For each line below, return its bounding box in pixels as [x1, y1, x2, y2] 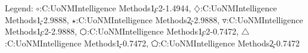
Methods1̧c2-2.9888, [5, 25, 77, 38]
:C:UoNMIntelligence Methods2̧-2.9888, [76, 13, 220, 26]
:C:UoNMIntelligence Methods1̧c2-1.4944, [39, 2, 191, 14]
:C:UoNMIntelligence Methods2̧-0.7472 [158, 36, 300, 49]
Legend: [5, 2, 33, 14]
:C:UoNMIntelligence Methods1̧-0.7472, [5, 36, 149, 49]
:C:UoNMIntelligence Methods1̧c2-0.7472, [87, 25, 239, 38]
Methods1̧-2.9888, [5, 13, 69, 26]
